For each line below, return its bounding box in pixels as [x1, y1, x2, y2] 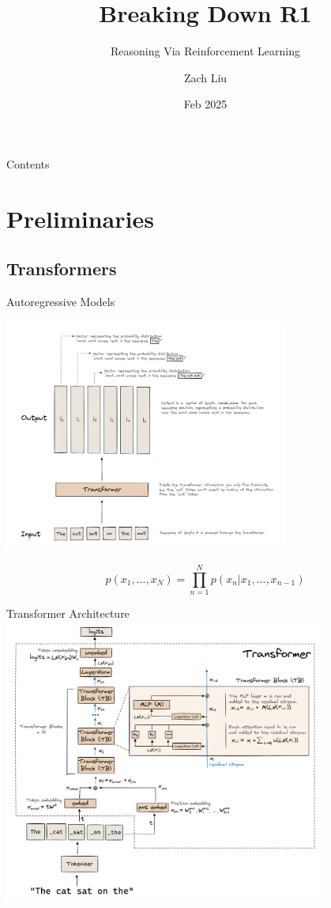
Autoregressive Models [6, 293, 115, 310]
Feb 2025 [183, 96, 228, 112]
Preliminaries [6, 202, 154, 234]
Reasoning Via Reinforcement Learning [111, 43, 300, 59]
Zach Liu [183, 69, 228, 85]
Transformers [6, 256, 117, 281]
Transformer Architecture [6, 605, 130, 622]
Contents [6, 155, 50, 172]
